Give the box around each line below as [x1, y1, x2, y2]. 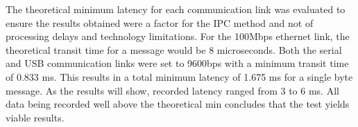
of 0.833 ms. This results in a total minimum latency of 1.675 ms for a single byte [6, 69, 353, 84]
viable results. [6, 110, 65, 124]
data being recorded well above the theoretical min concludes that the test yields [6, 97, 350, 111]
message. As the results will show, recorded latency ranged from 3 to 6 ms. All [6, 83, 339, 97]
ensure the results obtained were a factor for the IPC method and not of [6, 15, 314, 30]
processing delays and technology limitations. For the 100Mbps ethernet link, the [6, 29, 350, 43]
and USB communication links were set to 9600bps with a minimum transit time [6, 56, 349, 70]
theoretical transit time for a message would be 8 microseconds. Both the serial [6, 42, 342, 57]
